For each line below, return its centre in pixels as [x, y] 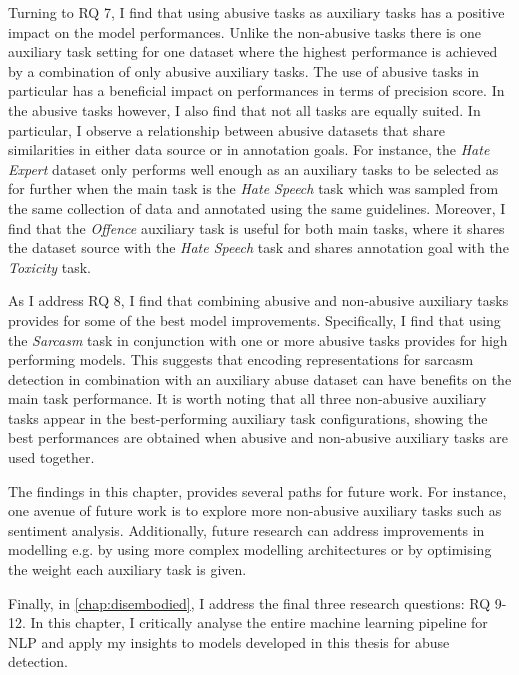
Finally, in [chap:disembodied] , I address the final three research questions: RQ [249, 602]
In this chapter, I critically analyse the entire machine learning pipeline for [259, 622]
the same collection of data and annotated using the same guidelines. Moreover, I [257, 207]
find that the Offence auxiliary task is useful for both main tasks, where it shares [256, 227]
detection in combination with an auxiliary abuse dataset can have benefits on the [260, 378]
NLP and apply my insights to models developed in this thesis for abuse [229, 641]
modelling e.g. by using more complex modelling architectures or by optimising [250, 549]
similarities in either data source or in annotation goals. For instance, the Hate [249, 149]
